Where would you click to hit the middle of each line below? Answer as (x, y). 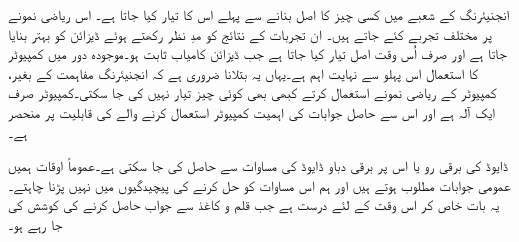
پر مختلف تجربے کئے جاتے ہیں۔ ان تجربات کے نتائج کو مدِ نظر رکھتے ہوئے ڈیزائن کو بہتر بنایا (250, 33)
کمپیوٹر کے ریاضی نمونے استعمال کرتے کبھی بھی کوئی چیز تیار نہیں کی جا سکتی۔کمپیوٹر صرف (252, 92)
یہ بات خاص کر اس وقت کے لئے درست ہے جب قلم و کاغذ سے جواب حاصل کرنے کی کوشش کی (254, 204)
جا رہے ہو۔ (35, 223)
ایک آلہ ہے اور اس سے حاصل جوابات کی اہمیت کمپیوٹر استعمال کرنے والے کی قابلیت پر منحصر (252, 111)
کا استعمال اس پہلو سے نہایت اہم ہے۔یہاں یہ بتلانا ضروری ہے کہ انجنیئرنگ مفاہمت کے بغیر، (243, 72)
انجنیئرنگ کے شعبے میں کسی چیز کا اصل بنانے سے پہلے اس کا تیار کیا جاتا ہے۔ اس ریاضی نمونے (259, 14)
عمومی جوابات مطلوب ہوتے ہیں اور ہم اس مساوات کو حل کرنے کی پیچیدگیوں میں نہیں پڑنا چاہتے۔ (259, 184)
